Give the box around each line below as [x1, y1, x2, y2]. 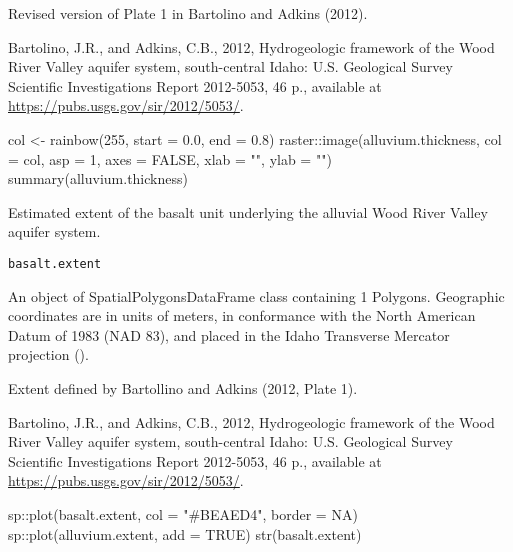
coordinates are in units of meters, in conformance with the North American [8, 305, 476, 326]
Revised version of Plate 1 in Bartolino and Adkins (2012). [8, 3, 368, 23]
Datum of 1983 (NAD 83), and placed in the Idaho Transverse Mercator [8, 324, 450, 345]
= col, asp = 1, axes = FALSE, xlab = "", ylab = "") [8, 148, 332, 169]
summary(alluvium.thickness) [8, 168, 188, 189]
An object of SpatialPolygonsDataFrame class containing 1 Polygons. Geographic [8, 285, 505, 306]
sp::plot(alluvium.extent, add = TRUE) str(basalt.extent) [8, 523, 362, 544]
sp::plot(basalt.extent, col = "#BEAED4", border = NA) [8, 503, 358, 524]
